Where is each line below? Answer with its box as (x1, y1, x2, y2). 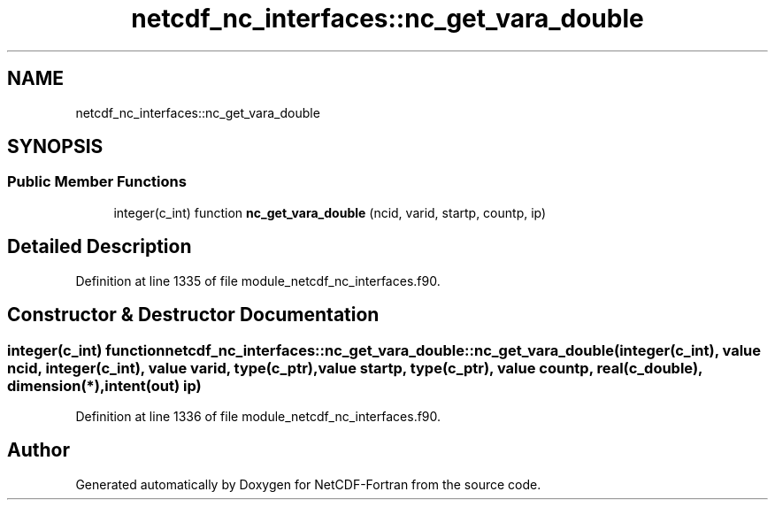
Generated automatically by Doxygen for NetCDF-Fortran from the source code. (75, 476, 541, 492)
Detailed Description (7, 235, 192, 258)
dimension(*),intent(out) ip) (7, 376, 202, 395)
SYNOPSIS (7, 135, 104, 158)
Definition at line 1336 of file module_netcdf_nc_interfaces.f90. (75, 408, 441, 424)
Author (7, 439, 70, 462)
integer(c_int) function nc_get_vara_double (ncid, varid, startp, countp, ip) (113, 204, 547, 220)
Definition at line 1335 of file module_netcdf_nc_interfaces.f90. (75, 273, 441, 288)
